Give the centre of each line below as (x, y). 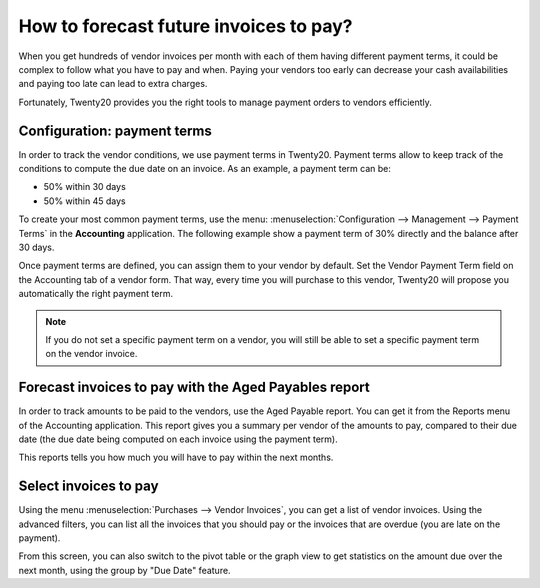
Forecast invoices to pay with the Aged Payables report (194, 387)
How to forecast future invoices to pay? (185, 26)
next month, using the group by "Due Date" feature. (124, 570)
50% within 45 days (84, 201)
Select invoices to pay (88, 486)
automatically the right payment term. (96, 294)
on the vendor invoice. (91, 354)
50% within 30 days (85, 187)
